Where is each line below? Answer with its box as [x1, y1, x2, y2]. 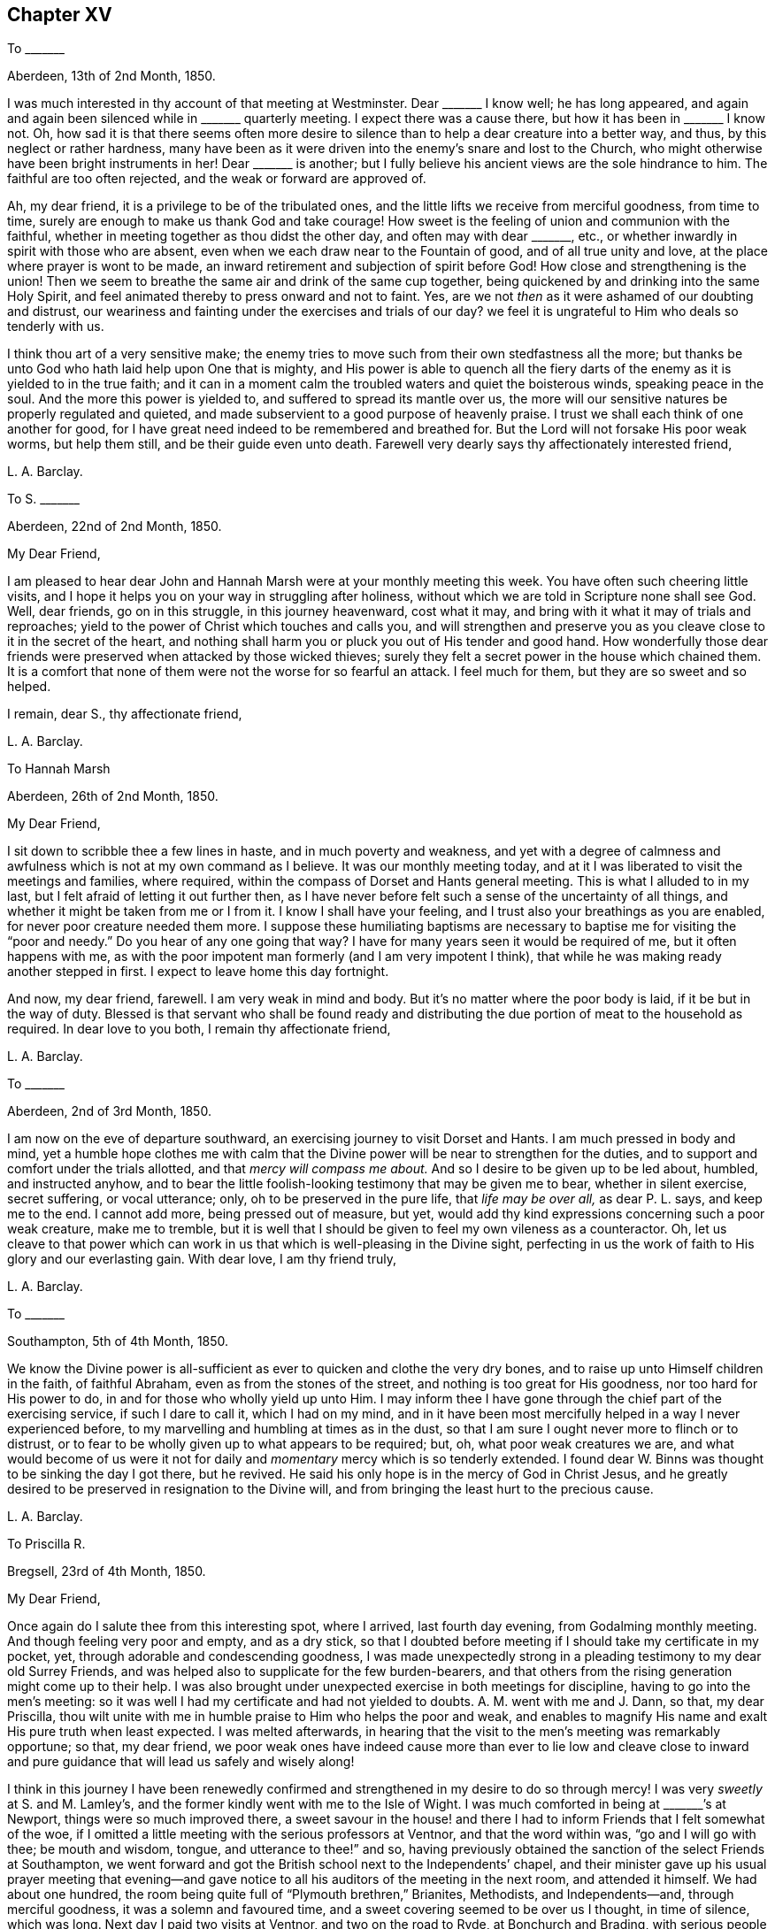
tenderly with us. [7, 319, 104, 334]
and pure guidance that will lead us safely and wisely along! [7, 1754, 355, 1770]
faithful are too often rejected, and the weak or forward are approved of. [7, 171, 426, 187]
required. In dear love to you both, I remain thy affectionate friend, [7, 1021, 391, 1037]
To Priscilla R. [7, 1536, 86, 1552]
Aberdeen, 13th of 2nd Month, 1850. [7, 68, 216, 84]
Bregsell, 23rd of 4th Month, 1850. [7, 1564, 206, 1579]
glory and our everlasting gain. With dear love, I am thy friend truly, [7, 1251, 396, 1267]
